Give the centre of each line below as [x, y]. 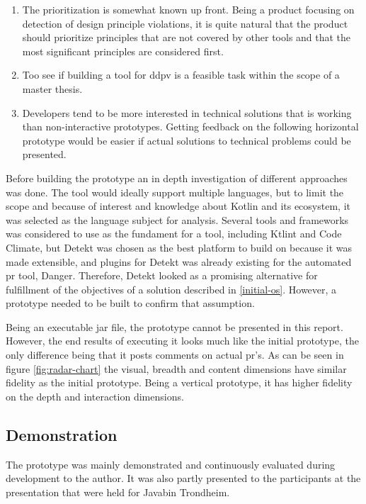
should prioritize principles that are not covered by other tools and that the [187, 37]
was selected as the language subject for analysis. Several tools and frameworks [177, 219]
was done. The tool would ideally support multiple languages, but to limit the [175, 192]
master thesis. [52, 88]
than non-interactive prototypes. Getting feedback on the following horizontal [190, 127]
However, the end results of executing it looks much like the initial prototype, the [182, 341]
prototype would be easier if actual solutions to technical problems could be [187, 140]
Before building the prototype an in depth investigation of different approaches [177, 178]
